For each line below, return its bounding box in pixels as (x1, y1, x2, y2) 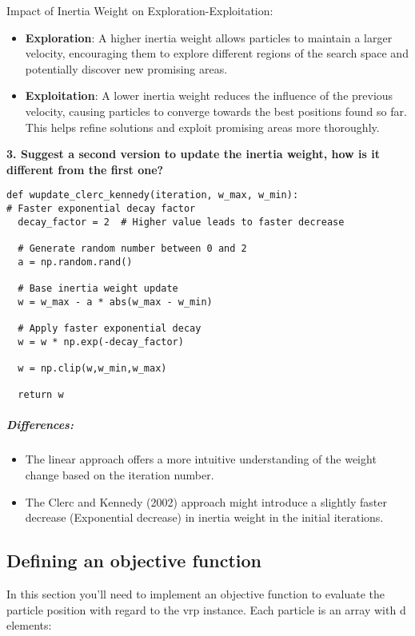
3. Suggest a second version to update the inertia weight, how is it (6, 145, 381, 162)
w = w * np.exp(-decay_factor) (18, 336, 184, 348)
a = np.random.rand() (18, 256, 133, 268)
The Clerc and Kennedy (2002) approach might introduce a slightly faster (25, 493, 388, 510)
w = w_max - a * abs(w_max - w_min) (18, 296, 213, 308)
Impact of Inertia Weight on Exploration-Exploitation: (6, 2, 273, 18)
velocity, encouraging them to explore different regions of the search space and (25, 45, 409, 62)
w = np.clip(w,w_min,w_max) (18, 362, 167, 374)
